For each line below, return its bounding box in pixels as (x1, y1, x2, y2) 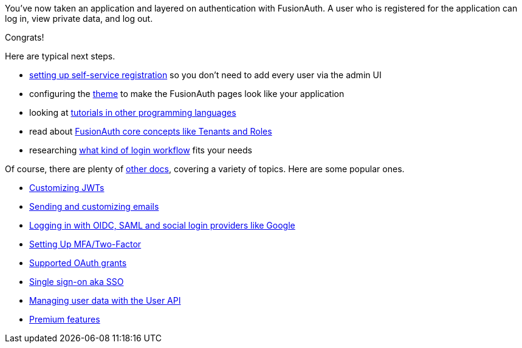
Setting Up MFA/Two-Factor (29, 239, 142, 249)
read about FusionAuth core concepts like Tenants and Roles (29, 126, 272, 136)
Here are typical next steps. (5, 51, 115, 61)
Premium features (29, 314, 100, 324)
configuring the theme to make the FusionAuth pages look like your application (29, 89, 345, 99)
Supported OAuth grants (29, 258, 127, 268)
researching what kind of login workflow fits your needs (29, 145, 252, 155)
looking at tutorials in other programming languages (29, 107, 236, 118)
